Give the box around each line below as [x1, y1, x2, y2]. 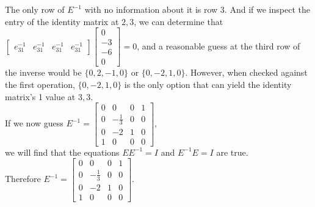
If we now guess [5, 117, 63, 129]
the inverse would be [5, 66, 82, 79]
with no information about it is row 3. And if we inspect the [84, 3, 310, 15]
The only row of [5, 3, 65, 15]
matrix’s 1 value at [5, 90, 76, 103]
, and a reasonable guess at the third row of [137, 39, 300, 52]
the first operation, [5, 78, 75, 90]
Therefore [5, 172, 41, 185]
